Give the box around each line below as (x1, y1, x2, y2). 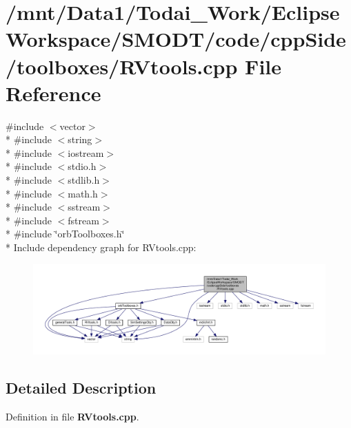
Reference (6, 78, 101, 107)
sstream (68, 200, 101, 214)
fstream (68, 213, 99, 227)
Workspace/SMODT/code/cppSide (6, 25, 346, 53)
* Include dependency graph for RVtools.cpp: (6, 240, 197, 255)
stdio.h (68, 159, 97, 173)
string (68, 132, 92, 147)
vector (59, 118, 86, 133)
